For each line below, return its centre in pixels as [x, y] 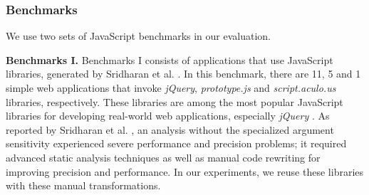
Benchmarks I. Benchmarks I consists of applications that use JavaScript [170, 59]
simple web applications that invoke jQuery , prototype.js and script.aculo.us [171, 88]
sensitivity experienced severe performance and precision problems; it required [176, 143]
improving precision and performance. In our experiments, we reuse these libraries [185, 171]
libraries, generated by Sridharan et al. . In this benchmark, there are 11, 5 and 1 [183, 74]
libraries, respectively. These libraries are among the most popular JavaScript [175, 101]
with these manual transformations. [83, 185]
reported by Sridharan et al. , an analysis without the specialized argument [170, 129]
